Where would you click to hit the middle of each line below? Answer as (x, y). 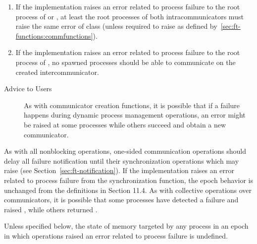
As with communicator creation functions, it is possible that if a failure (132, 105)
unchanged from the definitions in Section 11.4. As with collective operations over (128, 190)
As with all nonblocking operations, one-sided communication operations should (125, 151)
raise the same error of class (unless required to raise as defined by (116, 26)
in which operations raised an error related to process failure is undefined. (116, 235)
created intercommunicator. (57, 72)
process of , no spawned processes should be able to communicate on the (126, 62)
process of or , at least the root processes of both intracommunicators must (129, 16)
